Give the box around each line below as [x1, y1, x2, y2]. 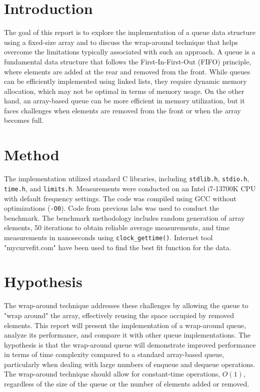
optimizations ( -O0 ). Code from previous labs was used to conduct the [4, 203, 219, 213]
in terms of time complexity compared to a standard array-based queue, [4, 349, 224, 360]
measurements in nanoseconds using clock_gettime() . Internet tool [4, 232, 213, 242]
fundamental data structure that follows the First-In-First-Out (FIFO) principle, [4, 56, 251, 66]
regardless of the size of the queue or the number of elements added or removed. [4, 379, 249, 389]
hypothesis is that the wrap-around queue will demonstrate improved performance [4, 339, 256, 350]
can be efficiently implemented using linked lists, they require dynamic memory [4, 76, 247, 86]
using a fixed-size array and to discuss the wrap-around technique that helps [4, 36, 238, 47]
